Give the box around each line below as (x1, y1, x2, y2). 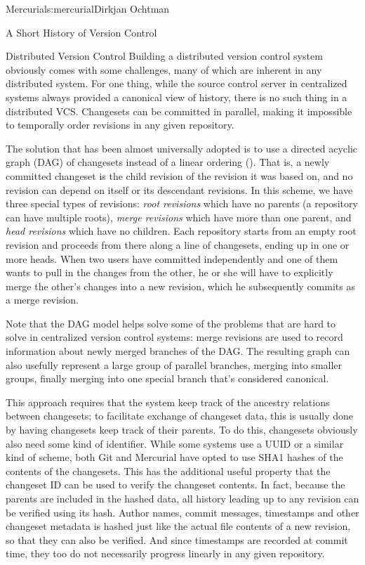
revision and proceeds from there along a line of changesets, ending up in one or (6, 237, 350, 252)
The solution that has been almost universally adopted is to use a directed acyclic (6, 141, 358, 155)
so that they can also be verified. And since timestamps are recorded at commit (6, 532, 348, 547)
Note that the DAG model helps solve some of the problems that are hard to (6, 316, 336, 330)
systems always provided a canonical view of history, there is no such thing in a (6, 89, 347, 104)
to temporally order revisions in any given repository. (6, 117, 234, 132)
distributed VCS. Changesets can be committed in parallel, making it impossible (6, 103, 352, 118)
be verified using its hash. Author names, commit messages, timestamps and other (6, 505, 359, 519)
